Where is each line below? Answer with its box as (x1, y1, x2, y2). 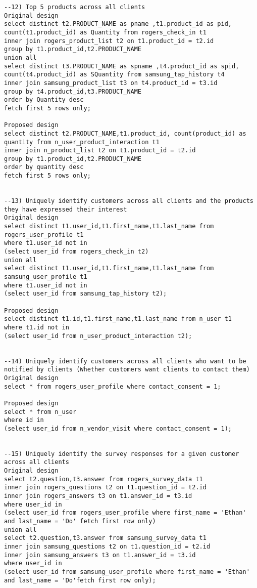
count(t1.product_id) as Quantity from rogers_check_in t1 (4, 28, 207, 36)
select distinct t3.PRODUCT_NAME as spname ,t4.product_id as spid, (4, 62, 239, 70)
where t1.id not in (4, 323, 69, 331)
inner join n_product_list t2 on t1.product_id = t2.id (4, 147, 196, 154)
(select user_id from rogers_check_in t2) (4, 248, 149, 256)
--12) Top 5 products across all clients (4, 4, 145, 11)
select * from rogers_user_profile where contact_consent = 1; (4, 383, 221, 390)
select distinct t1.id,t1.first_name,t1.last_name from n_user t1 (4, 315, 232, 323)
